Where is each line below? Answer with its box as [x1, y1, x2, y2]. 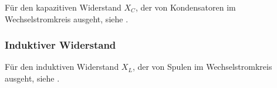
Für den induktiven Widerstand [5, 60, 119, 73]
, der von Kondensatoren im [135, 1, 236, 13]
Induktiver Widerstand [5, 38, 116, 52]
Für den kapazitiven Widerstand [5, 1, 121, 13]
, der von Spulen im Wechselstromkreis [132, 60, 272, 73]
